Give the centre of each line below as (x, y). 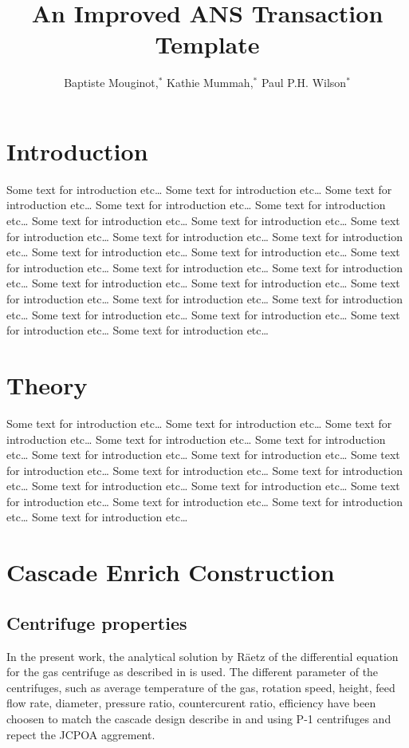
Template (207, 44)
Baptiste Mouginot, (111, 83)
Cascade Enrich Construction (171, 572)
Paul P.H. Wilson (304, 83)
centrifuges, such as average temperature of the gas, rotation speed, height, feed (201, 687)
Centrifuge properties (97, 622)
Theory (47, 384)
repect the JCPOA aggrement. (81, 734)
